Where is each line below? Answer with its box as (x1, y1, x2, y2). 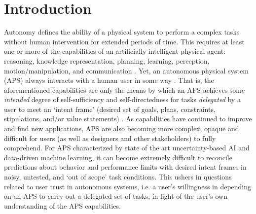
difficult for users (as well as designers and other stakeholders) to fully (4, 133, 216, 143)
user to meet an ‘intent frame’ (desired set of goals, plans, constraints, (4, 104, 216, 114)
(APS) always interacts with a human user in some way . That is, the (4, 75, 214, 85)
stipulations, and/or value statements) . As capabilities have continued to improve (4, 113, 252, 124)
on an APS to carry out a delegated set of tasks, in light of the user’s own (4, 191, 227, 201)
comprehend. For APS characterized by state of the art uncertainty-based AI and (4, 143, 250, 153)
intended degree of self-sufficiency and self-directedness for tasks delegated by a (4, 94, 241, 105)
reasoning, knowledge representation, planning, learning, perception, (4, 55, 210, 66)
